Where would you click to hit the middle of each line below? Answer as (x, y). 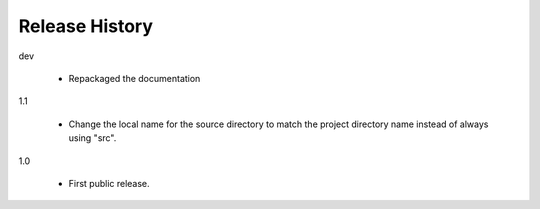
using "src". (92, 138)
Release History (86, 26)
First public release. (109, 183)
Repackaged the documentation (134, 78)
